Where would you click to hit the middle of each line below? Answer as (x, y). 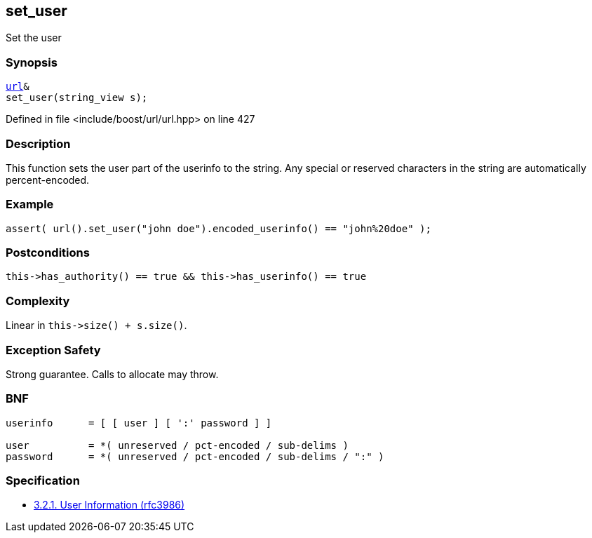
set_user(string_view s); (77, 98)
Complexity (38, 301)
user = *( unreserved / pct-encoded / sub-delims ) (177, 445)
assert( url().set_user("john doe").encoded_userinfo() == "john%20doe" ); (218, 228)
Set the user (34, 38)
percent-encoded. (48, 180)
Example (30, 204)
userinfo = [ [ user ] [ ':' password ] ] (139, 423)
